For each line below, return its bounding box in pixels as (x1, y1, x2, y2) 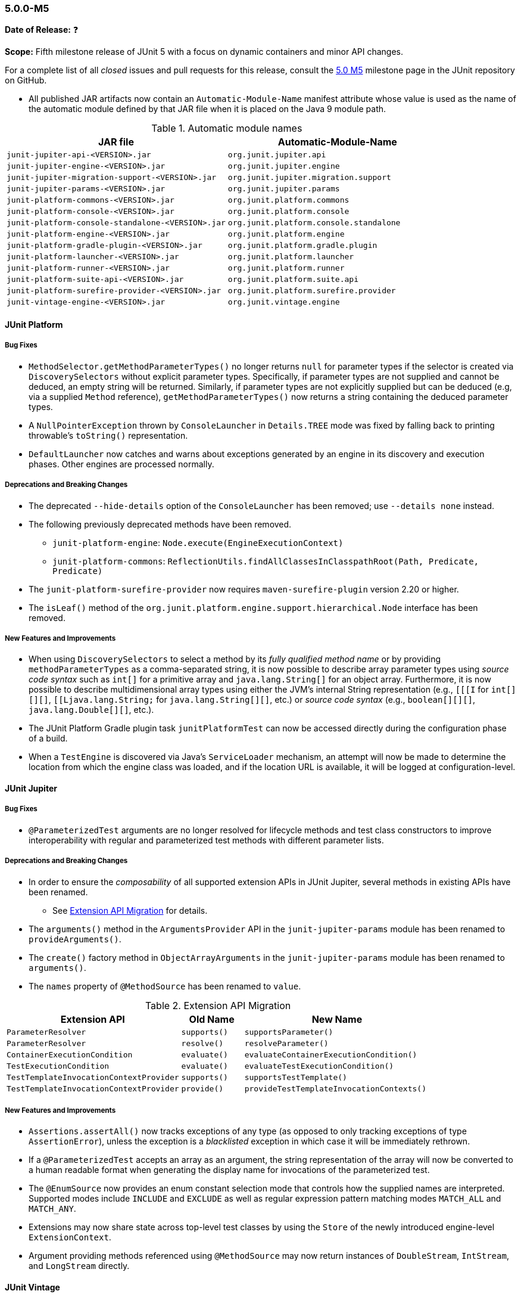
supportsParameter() (244, 1027, 333, 1037)
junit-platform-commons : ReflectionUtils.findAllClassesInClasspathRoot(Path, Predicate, (52, 556, 479, 566)
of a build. (29, 733, 68, 744)
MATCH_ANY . (29, 1203, 76, 1214)
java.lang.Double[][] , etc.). (29, 705, 154, 715)
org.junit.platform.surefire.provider (227, 286, 396, 296)
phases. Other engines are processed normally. (29, 458, 214, 469)
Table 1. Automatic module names (151, 122, 302, 135)
